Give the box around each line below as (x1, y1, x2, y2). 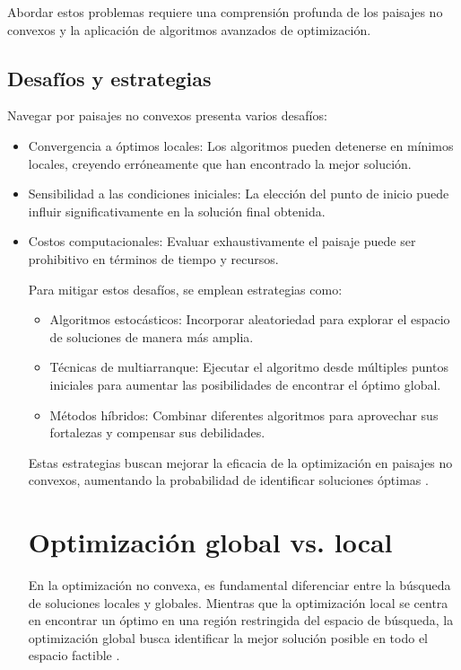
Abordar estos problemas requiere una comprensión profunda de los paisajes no (7, 3, 443, 21)
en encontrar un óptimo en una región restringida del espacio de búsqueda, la (28, 611, 454, 630)
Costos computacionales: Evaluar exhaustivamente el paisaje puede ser (28, 232, 416, 251)
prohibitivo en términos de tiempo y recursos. (28, 249, 279, 268)
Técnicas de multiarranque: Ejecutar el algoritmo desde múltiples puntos (49, 357, 448, 376)
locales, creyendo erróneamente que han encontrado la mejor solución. (28, 154, 412, 172)
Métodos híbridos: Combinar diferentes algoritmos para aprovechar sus (49, 405, 439, 424)
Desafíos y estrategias (7, 64, 212, 92)
